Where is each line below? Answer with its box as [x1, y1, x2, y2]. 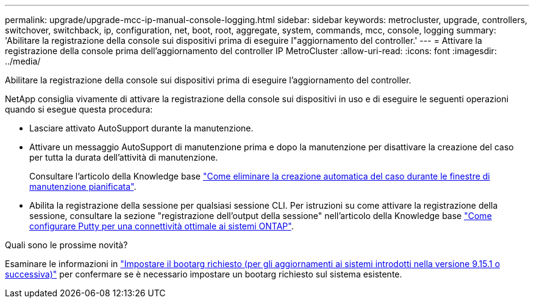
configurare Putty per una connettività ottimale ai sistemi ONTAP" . [29, 221, 294, 231]
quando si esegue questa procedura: [5, 104, 153, 114]
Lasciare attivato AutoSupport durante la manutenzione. [29, 123, 254, 133]
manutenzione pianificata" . [29, 181, 137, 192]
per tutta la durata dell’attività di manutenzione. [29, 152, 218, 162]
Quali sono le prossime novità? [5, 240, 128, 250]
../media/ [5, 56, 41, 66]
